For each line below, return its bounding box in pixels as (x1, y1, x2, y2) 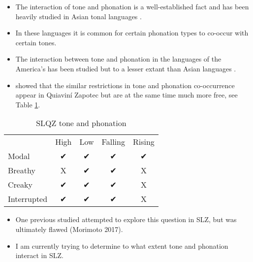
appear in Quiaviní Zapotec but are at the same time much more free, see (15, 90, 238, 100)
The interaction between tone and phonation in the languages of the (15, 54, 221, 64)
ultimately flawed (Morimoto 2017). (15, 224, 123, 234)
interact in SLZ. (15, 250, 63, 261)
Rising (132, 136, 155, 148)
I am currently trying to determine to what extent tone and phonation (15, 240, 228, 251)
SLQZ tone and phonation (36, 117, 126, 129)
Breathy (8, 164, 35, 176)
